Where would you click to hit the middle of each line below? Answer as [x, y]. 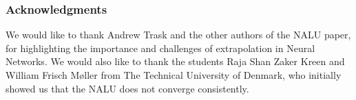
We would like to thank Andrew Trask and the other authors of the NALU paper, [178, 35]
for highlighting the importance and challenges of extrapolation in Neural [160, 48]
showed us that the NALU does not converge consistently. [127, 88]
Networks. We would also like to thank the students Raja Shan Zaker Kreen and [175, 61]
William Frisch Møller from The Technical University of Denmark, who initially [174, 75]
